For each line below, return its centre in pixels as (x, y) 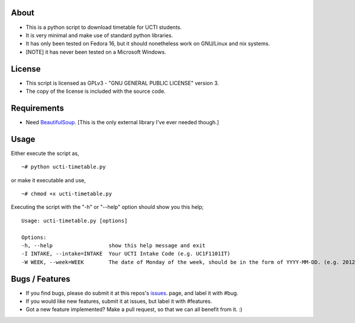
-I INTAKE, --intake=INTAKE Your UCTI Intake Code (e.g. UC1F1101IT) (126, 254)
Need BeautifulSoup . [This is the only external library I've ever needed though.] (122, 122)
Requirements (38, 108)
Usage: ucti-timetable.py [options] (75, 221)
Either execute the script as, (45, 153)
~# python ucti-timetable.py (64, 167)
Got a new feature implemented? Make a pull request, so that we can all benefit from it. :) (134, 309)
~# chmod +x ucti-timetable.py (67, 193)
